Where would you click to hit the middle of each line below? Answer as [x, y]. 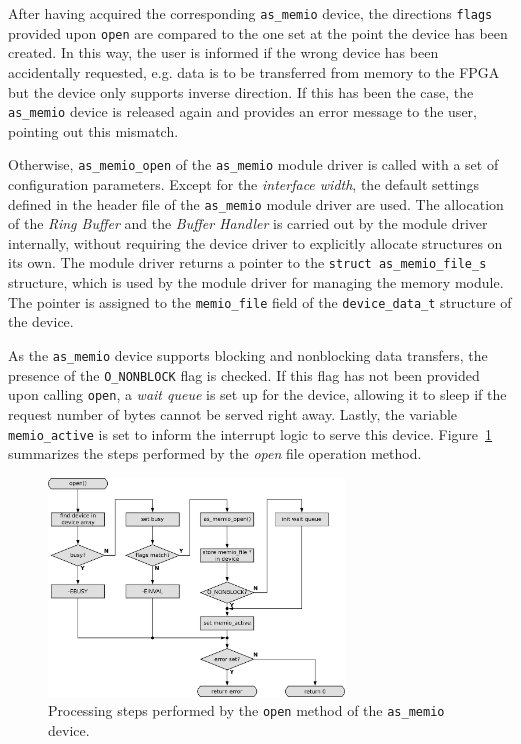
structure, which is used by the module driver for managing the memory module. [256, 282]
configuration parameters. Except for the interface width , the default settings [243, 184]
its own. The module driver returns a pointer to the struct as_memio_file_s [247, 262]
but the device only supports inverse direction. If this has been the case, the [241, 91]
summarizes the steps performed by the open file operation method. [215, 453]
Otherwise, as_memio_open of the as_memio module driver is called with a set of [253, 164]
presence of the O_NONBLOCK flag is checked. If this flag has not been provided [244, 374]
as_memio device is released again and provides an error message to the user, [242, 111]
